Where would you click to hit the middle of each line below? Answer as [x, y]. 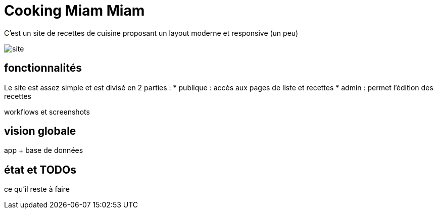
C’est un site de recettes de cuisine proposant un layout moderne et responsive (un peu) [151, 33]
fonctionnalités [43, 68]
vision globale [40, 131]
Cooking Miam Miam [75, 11]
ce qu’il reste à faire [37, 189]
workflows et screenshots [47, 112]
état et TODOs [40, 170]
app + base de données [44, 150]
